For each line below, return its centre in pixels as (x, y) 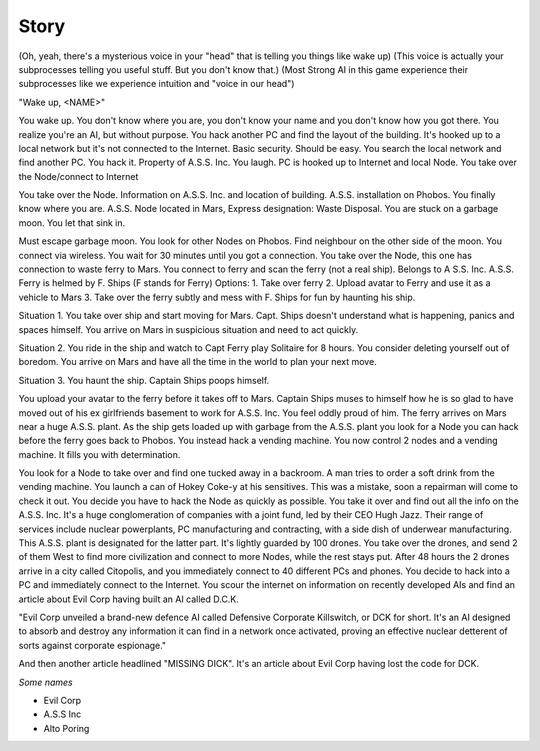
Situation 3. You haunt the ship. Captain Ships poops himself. (144, 380)
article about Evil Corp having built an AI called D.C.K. (128, 599)
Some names (46, 682)
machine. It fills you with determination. (99, 454)
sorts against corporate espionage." (92, 645)
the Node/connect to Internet (78, 176)
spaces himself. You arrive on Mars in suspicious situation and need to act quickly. (188, 329)
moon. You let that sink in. (72, 222)
